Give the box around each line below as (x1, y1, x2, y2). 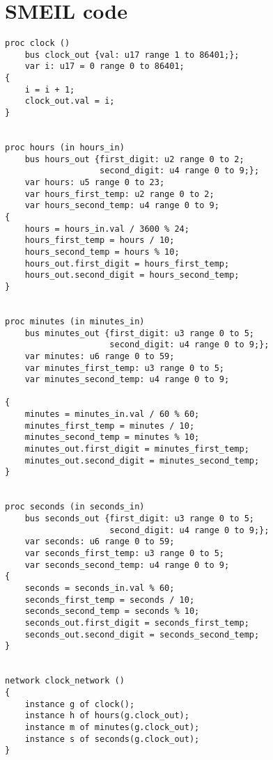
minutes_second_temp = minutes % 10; (24, 432, 200, 443)
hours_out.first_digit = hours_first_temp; (24, 258, 230, 269)
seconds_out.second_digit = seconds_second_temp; (24, 629, 260, 640)
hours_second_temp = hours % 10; (24, 246, 180, 257)
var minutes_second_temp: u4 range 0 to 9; (24, 374, 230, 385)
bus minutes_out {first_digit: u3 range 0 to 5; (24, 328, 254, 338)
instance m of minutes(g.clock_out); (24, 722, 200, 732)
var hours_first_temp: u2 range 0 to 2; (24, 189, 214, 199)
